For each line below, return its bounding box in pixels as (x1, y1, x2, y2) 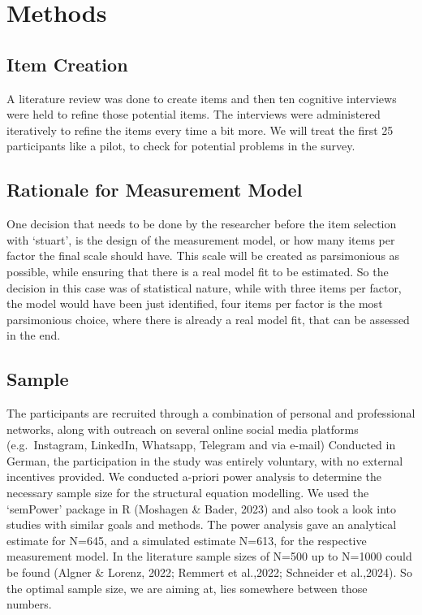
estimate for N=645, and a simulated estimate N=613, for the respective (6, 531, 367, 548)
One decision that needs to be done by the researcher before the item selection (6, 215, 397, 232)
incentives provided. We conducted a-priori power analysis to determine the (6, 468, 382, 485)
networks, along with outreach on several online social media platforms (6, 420, 359, 437)
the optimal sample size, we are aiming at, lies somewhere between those (6, 579, 368, 596)
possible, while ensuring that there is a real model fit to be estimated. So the (6, 262, 389, 279)
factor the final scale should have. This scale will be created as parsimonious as (6, 247, 400, 264)
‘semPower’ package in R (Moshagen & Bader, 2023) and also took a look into (6, 500, 396, 517)
